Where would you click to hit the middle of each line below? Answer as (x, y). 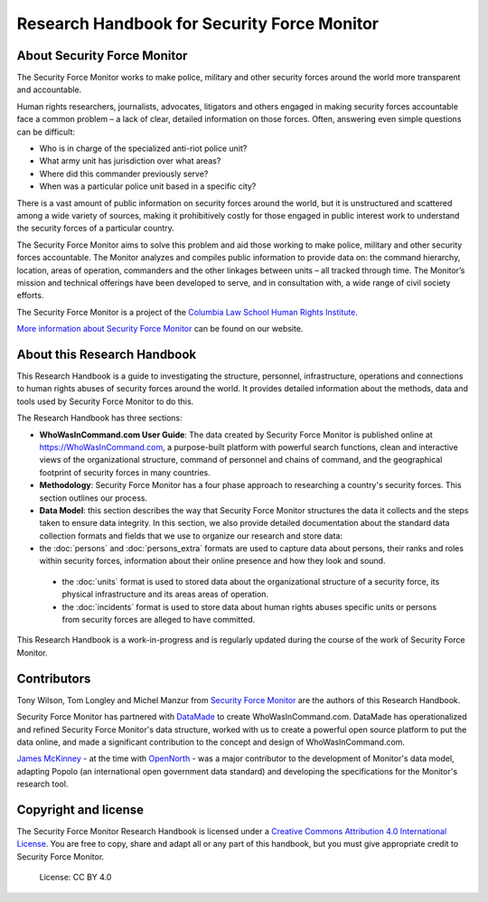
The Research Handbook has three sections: (99, 418)
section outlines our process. (94, 498)
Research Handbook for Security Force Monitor (198, 23)
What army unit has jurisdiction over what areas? (130, 161)
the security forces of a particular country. (96, 228)
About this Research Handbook (107, 354)
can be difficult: (46, 132)
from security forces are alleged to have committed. (159, 620)
